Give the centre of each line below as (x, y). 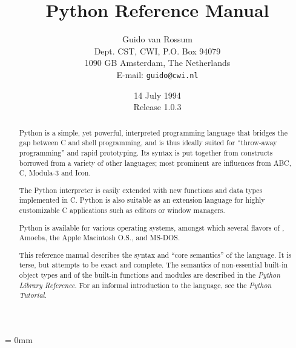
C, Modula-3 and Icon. (55, 173)
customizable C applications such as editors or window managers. (122, 210)
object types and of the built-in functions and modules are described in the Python (150, 275)
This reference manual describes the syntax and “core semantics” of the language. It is (155, 254)
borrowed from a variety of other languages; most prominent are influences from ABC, (155, 163)
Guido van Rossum (157, 39)
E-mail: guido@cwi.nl (157, 74)
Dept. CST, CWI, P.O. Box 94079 (157, 51)
